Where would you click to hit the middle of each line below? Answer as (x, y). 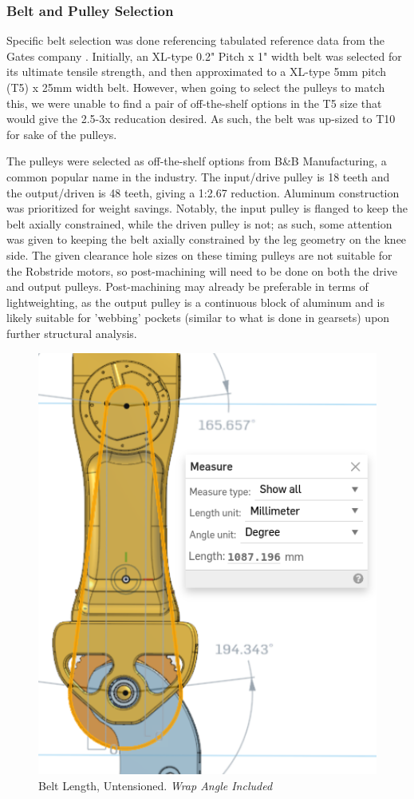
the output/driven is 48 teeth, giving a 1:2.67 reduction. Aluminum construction (203, 192)
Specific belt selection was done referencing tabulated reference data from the (195, 40)
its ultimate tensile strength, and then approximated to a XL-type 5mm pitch (197, 72)
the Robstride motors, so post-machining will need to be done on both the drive (202, 270)
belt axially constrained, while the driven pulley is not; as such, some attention (199, 223)
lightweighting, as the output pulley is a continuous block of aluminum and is (196, 302)
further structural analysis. (72, 333)
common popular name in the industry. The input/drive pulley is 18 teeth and (198, 176)
